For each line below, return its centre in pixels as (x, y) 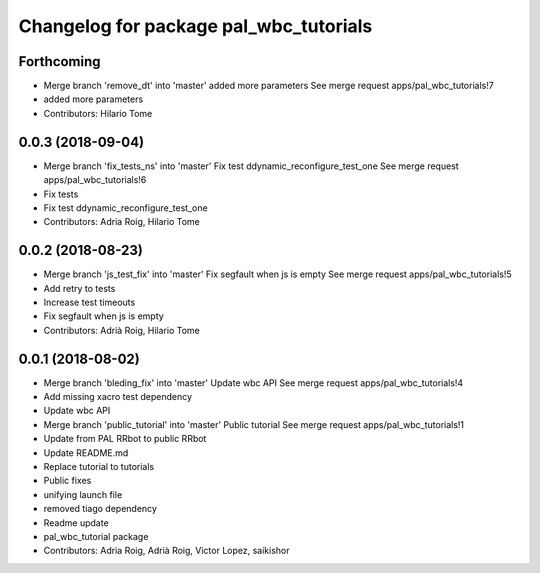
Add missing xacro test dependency (118, 397)
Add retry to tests (79, 288)
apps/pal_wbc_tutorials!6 (95, 180)
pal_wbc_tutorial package (96, 536)
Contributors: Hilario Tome (98, 113)
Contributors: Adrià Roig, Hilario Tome (121, 330)
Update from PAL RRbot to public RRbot (125, 439)
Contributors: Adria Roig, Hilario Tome (121, 222)
